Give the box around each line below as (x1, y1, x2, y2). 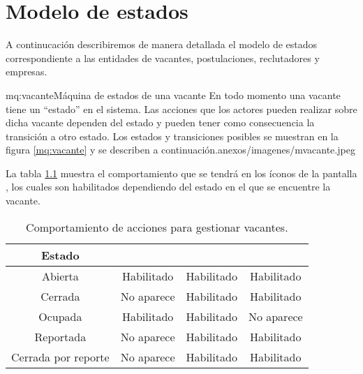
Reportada (34, 328, 87, 345)
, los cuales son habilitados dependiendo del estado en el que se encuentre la (6, 179, 331, 194)
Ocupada (38, 308, 82, 324)
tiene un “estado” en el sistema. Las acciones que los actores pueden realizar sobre (6, 101, 357, 116)
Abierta (41, 267, 79, 284)
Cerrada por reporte (11, 348, 110, 365)
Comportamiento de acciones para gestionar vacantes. (26, 218, 288, 235)
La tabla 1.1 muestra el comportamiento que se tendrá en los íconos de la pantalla (6, 165, 357, 180)
